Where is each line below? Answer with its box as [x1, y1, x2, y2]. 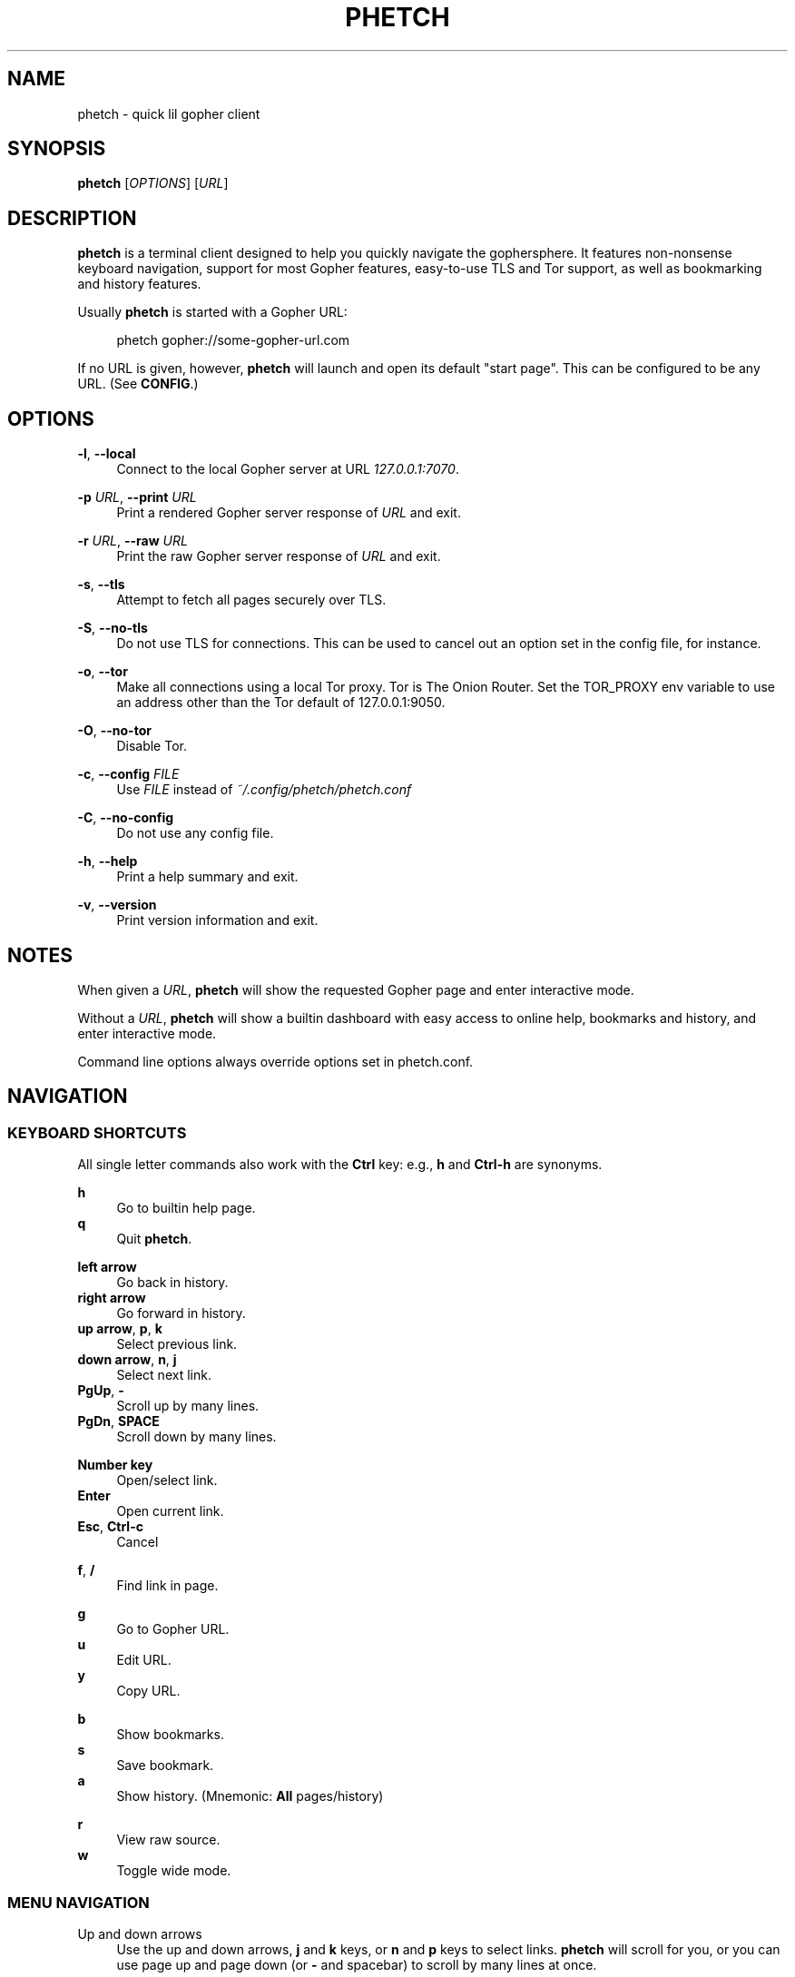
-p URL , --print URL [77, 489, 197, 506]
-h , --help [77, 853, 138, 870]
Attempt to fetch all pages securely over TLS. [116, 592, 387, 608]
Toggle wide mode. [116, 1863, 231, 1879]
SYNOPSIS [7, 137, 106, 161]
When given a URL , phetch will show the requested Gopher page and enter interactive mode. [77, 981, 634, 998]
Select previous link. [116, 1336, 238, 1352]
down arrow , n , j [77, 1352, 177, 1368]
